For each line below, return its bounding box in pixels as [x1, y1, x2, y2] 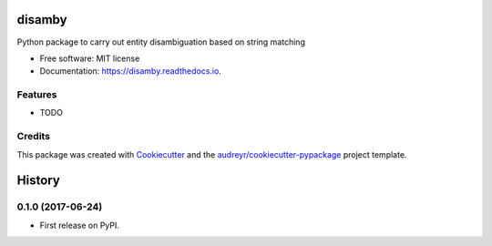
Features [16, 88, 57, 101]
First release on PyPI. [39, 220, 120, 231]
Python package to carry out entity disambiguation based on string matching [16, 36, 305, 47]
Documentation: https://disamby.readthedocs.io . [39, 66, 222, 77]
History [16, 173, 61, 189]
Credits [16, 130, 50, 143]
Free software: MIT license [39, 53, 140, 64]
